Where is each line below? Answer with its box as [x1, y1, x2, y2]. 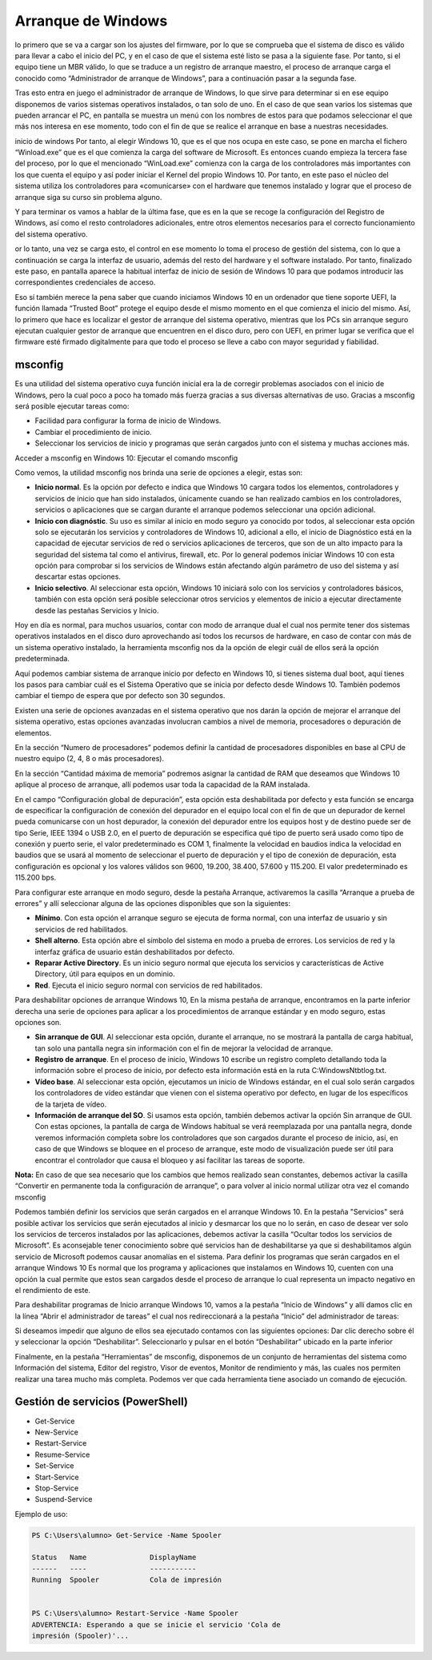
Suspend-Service [34, 1494, 93, 1504]
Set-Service [34, 1461, 74, 1470]
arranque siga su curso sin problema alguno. [14, 192, 162, 202]
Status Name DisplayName [31, 1553, 197, 1562]
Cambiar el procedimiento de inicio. [34, 427, 152, 437]
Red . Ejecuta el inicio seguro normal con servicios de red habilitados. [34, 980, 263, 990]
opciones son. [14, 1017, 62, 1027]
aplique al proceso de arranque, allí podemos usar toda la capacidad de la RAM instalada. [14, 780, 310, 789]
